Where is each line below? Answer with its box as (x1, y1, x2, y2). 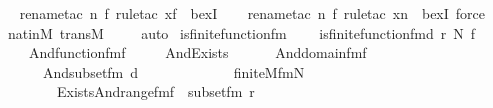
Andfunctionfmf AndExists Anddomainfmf (28, 42, 367, 63)
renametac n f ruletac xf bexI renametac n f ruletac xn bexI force (19, 3, 485, 23)
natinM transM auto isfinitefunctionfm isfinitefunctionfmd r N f (7, 22, 476, 43)
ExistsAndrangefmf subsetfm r (56, 81, 255, 102)
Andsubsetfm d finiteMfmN (42, 61, 305, 82)
